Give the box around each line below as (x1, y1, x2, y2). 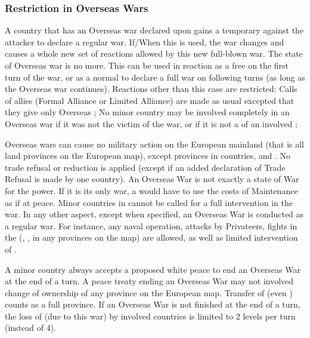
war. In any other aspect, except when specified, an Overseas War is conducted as (5, 208, 304, 220)
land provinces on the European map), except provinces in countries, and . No (5, 149, 290, 162)
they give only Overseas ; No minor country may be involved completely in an (5, 106, 290, 118)
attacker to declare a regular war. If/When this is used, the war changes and (5, 35, 284, 48)
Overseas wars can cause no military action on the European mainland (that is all (5, 137, 305, 150)
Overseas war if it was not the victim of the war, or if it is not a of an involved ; (5, 117, 297, 130)
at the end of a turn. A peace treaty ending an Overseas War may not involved (5, 275, 294, 287)
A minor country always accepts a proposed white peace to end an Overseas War (5, 263, 300, 275)
